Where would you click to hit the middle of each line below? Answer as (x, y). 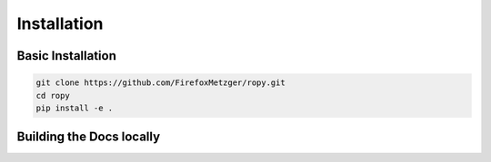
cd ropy (53, 95)
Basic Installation (67, 56)
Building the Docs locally (89, 137)
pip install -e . (75, 108)
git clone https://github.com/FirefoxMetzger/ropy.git (160, 83)
